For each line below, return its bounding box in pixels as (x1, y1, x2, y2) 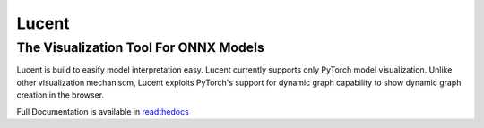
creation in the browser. (16, 90, 105, 100)
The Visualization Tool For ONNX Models (16, 39, 264, 55)
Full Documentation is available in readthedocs (16, 106, 190, 116)
